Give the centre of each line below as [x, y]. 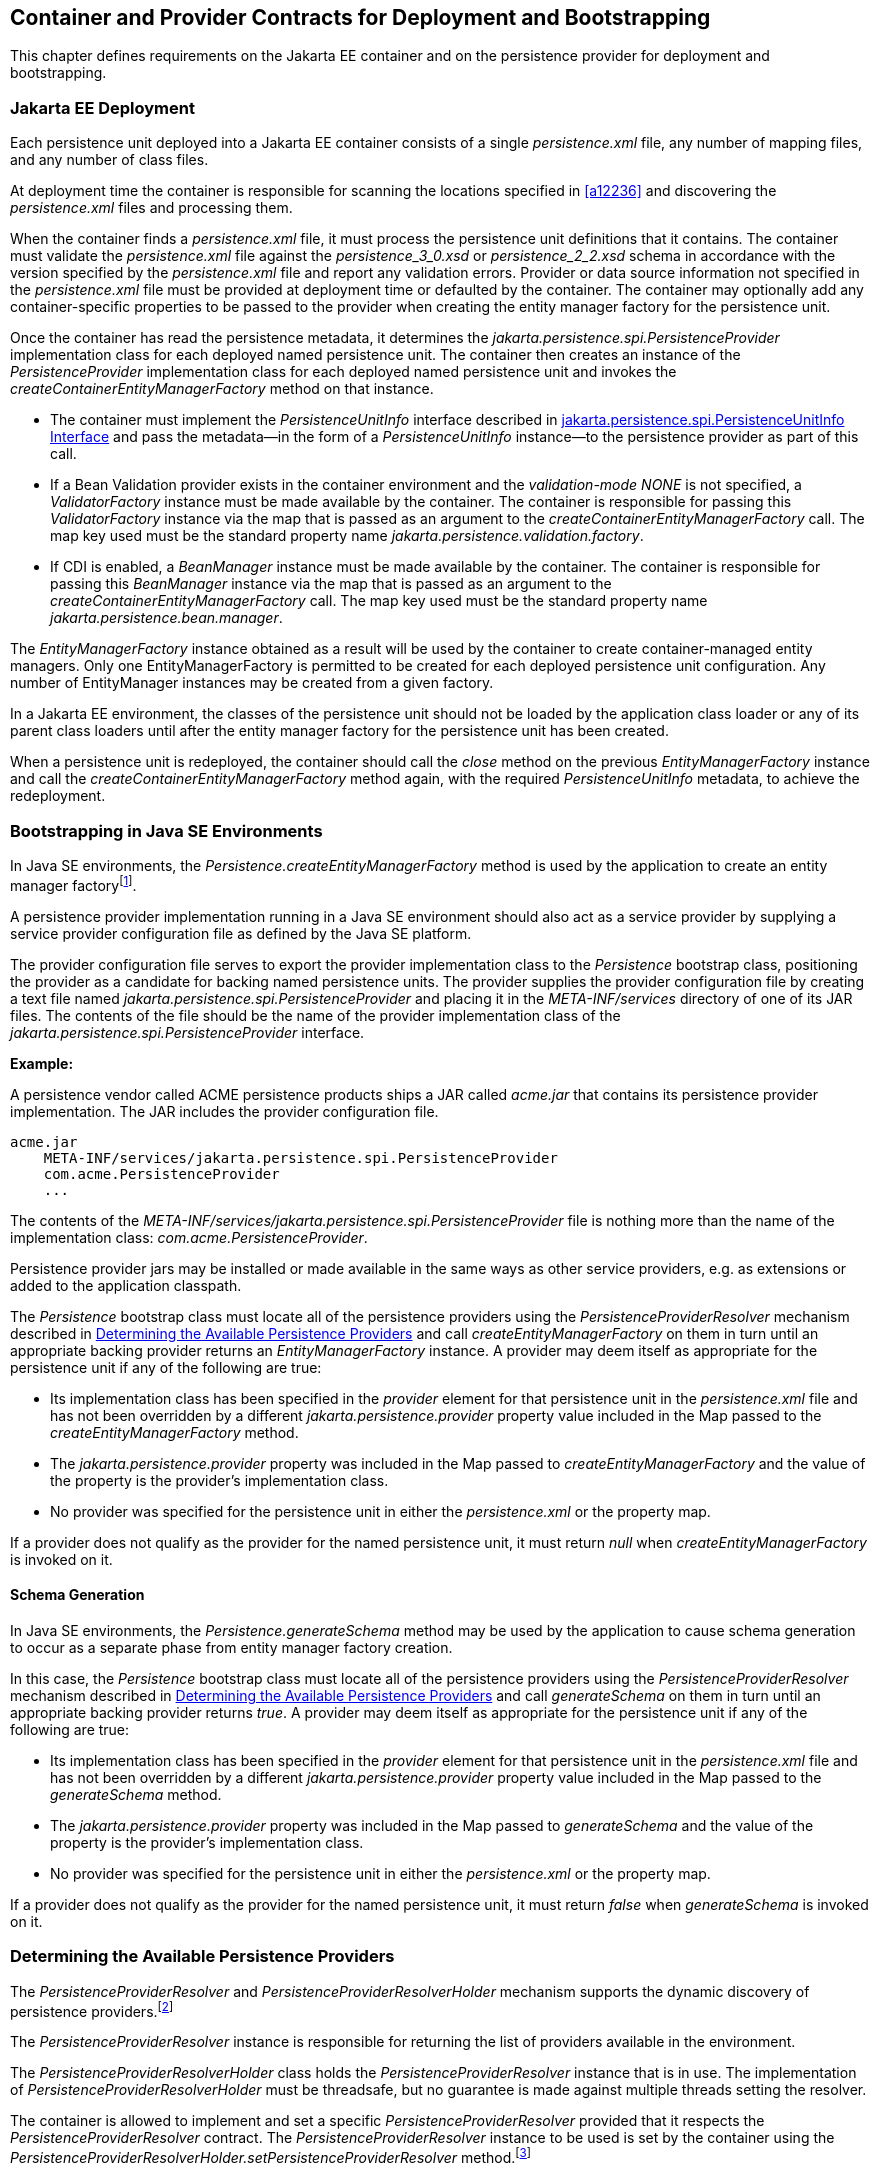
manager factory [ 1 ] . [73, 883]
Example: [42, 1063]
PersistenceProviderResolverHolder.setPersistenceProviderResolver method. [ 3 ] [271, 2156]
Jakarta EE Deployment [102, 107]
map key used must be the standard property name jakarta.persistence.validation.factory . [347, 536]
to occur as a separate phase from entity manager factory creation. [231, 1647]
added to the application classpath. [126, 1285]
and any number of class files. [109, 160]
